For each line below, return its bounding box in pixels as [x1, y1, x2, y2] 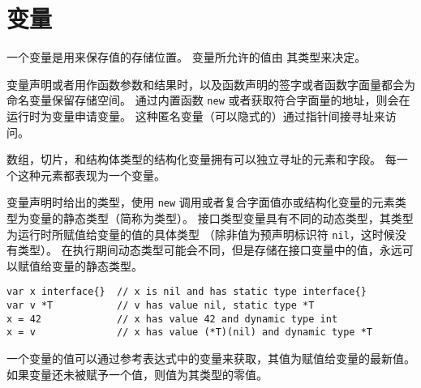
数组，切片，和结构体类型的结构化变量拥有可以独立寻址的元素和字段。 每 [6, 151, 397, 168]
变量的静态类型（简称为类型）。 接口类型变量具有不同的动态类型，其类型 [28, 210, 414, 226]
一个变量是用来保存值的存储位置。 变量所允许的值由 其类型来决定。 [6, 49, 367, 66]
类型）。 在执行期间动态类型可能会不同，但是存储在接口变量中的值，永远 [17, 241, 402, 258]
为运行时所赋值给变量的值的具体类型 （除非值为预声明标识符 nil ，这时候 [6, 225, 395, 242]
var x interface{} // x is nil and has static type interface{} [6, 286, 367, 298]
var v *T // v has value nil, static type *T [6, 300, 315, 312]
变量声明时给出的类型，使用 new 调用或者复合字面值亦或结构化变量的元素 [6, 194, 395, 211]
